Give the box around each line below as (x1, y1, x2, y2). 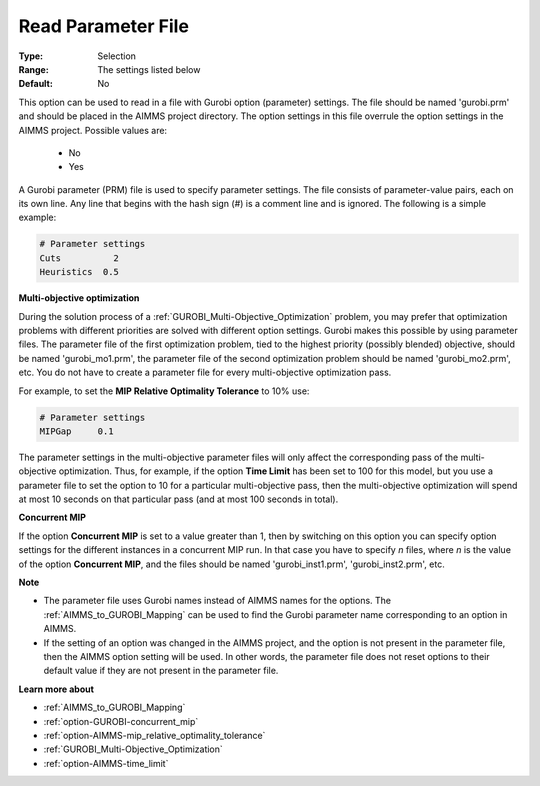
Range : (18, 63, 49, 75)
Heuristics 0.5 (39, 266, 120, 278)
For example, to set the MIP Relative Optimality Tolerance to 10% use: (18, 385, 310, 397)
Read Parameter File (18, 15, 190, 37)
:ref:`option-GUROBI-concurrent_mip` (43, 715, 199, 727)
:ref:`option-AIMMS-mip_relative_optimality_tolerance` (43, 729, 266, 741)
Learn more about (18, 683, 95, 695)
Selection (97, 50, 137, 62)
